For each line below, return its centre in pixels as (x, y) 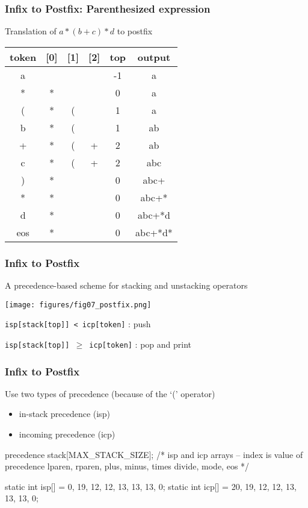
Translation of (31, 31)
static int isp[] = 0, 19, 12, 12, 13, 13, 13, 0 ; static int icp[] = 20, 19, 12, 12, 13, (151, 486)
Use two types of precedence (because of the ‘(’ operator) (110, 393)
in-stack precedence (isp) (64, 414)
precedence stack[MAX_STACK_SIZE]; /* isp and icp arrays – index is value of (154, 454)
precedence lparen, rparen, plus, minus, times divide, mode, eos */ (127, 466)
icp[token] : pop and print (140, 344)
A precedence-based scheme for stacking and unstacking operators (126, 285)
